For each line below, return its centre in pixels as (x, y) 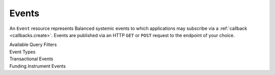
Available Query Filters (33, 45)
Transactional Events (31, 59)
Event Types (22, 52)
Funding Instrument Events (38, 66)
